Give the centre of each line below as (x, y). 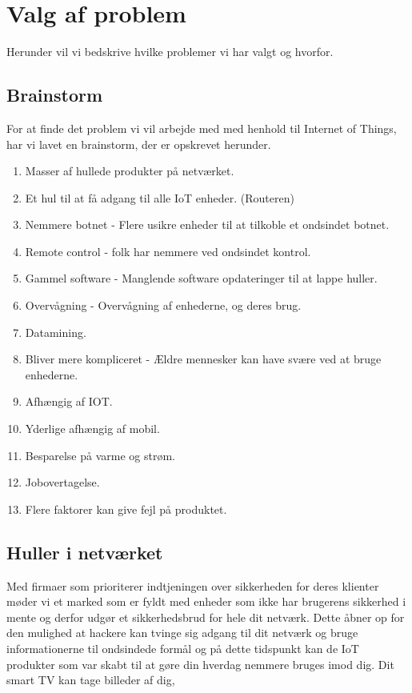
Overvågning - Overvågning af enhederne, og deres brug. (163, 305)
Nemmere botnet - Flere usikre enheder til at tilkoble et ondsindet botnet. (207, 224)
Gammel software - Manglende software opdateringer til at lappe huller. (201, 278)
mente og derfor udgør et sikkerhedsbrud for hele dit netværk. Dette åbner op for (206, 617)
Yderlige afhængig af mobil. (92, 429)
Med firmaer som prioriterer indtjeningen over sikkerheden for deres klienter (193, 585)
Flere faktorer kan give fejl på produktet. (126, 509)
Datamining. (56, 332)
